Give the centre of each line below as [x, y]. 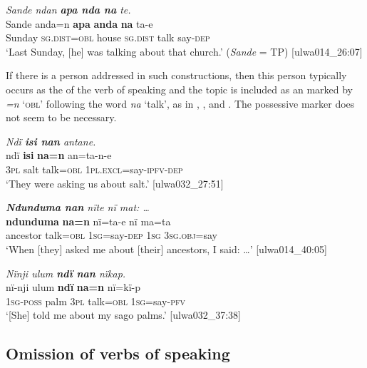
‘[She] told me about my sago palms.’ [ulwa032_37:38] [123, 315]
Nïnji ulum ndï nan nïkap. [66, 273]
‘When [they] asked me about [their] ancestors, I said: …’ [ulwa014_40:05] [166, 249]
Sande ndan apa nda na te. [68, 9]
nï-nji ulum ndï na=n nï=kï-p [73, 287]
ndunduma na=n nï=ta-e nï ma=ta [88, 221]
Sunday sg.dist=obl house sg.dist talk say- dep [108, 37]
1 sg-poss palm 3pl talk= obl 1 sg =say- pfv [95, 301]
